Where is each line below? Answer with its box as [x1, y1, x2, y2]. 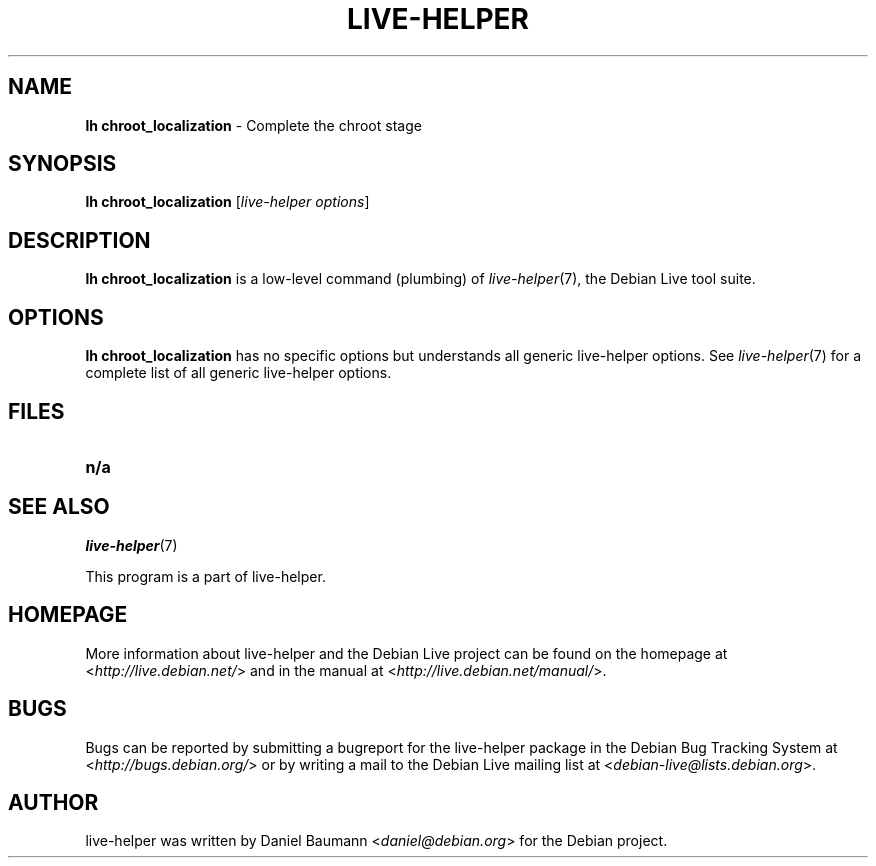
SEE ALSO [8, 494, 110, 520]
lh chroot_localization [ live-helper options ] [85, 193, 370, 211]
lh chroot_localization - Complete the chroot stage [85, 116, 422, 134]
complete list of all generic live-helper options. [85, 364, 392, 382]
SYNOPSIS [8, 151, 117, 177]
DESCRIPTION [8, 227, 151, 253]
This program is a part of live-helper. [85, 567, 326, 585]
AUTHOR [8, 789, 99, 815]
